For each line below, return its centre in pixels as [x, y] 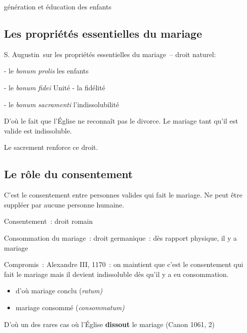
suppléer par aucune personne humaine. [64, 204]
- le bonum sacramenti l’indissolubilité [62, 104]
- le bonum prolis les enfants [46, 71]
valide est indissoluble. [38, 130]
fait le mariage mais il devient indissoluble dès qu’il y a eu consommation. [116, 274]
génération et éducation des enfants [58, 6]
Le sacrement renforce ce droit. [51, 147]
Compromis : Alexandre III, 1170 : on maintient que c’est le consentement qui [124, 264]
